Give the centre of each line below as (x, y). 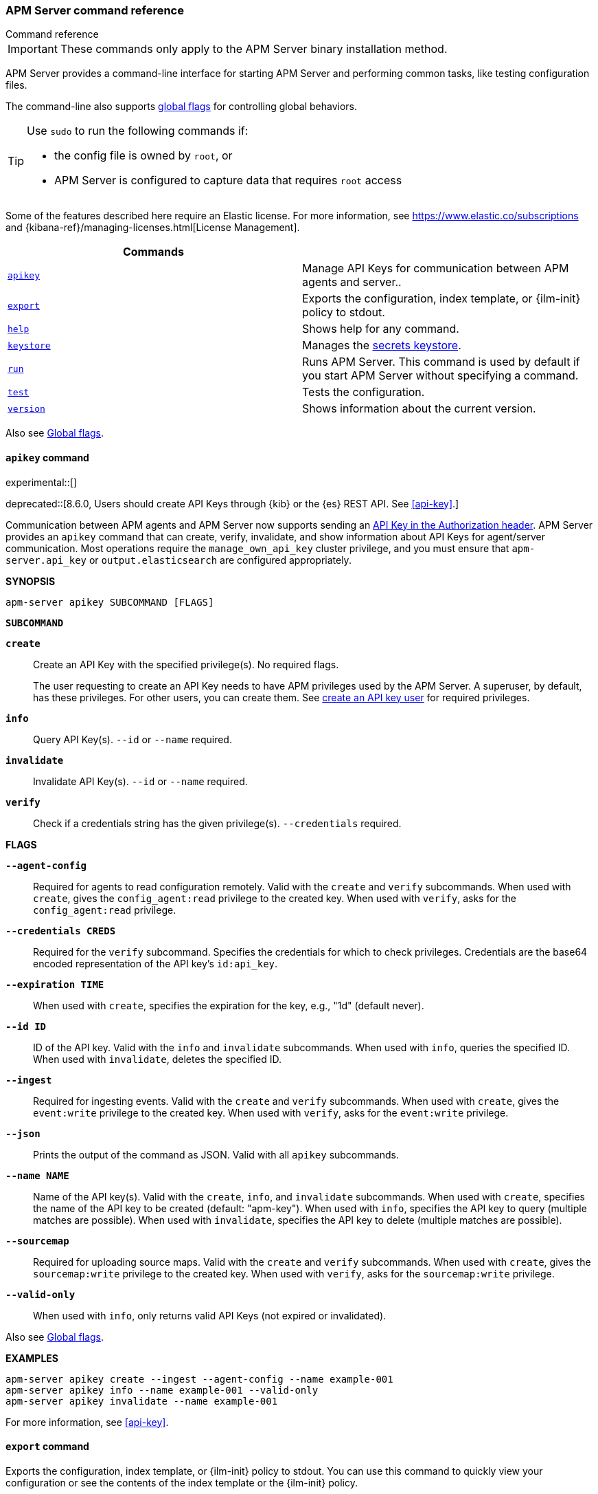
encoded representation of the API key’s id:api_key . (156, 963)
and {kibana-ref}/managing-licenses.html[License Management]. (153, 228)
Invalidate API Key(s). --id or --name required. (140, 781)
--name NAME (37, 1175)
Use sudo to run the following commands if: (138, 131)
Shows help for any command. (381, 329)
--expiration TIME (55, 984)
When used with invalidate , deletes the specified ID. (157, 1059)
